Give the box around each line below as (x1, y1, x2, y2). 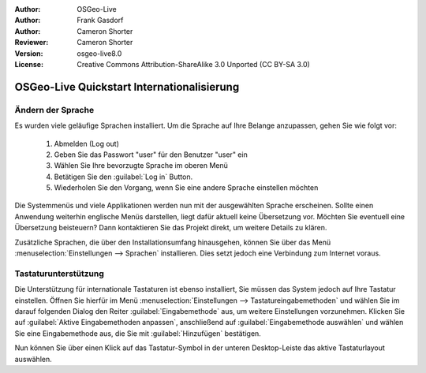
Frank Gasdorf (77, 16, 124, 25)
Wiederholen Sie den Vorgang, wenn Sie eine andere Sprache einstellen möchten (54, 183, 319, 192)
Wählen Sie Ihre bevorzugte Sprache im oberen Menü (54, 161, 229, 170)
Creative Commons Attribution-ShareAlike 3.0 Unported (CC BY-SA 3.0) (77, 59, 311, 69)
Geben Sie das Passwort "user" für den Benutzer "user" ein (54, 150, 248, 159)
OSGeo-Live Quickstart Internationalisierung (14, 80, 240, 94)
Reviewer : (14, 38, 49, 47)
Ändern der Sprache (14, 104, 95, 115)
